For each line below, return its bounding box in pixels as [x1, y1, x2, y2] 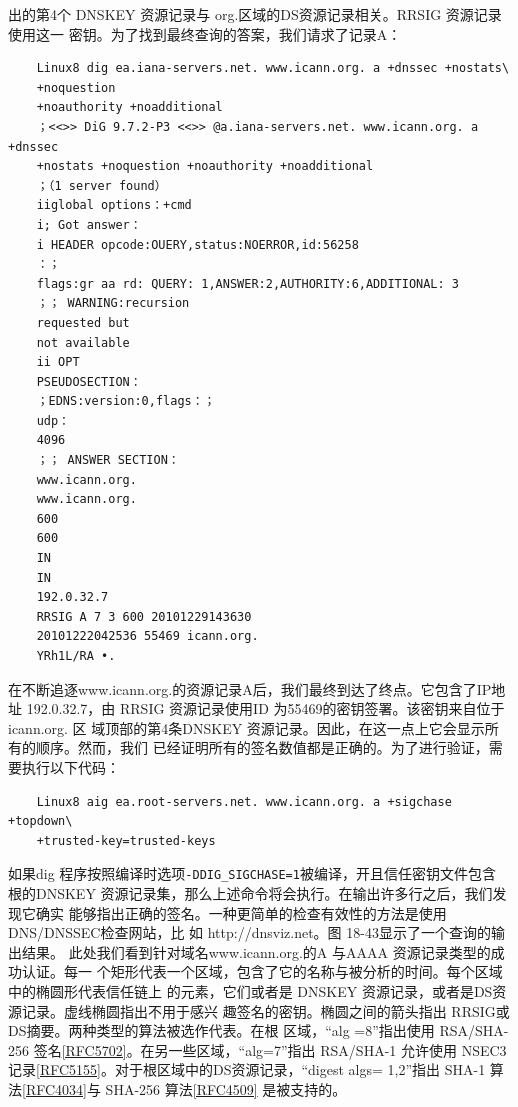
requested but [36, 315, 130, 330]
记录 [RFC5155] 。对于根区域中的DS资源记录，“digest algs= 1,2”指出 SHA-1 [8, 1059, 486, 1080]
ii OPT [36, 355, 80, 370]
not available [36, 335, 130, 350]
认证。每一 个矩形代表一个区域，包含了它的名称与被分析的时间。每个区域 [21, 961, 503, 982]
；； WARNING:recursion [36, 296, 190, 311]
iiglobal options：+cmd [36, 198, 192, 213]
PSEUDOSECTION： [36, 374, 142, 389]
